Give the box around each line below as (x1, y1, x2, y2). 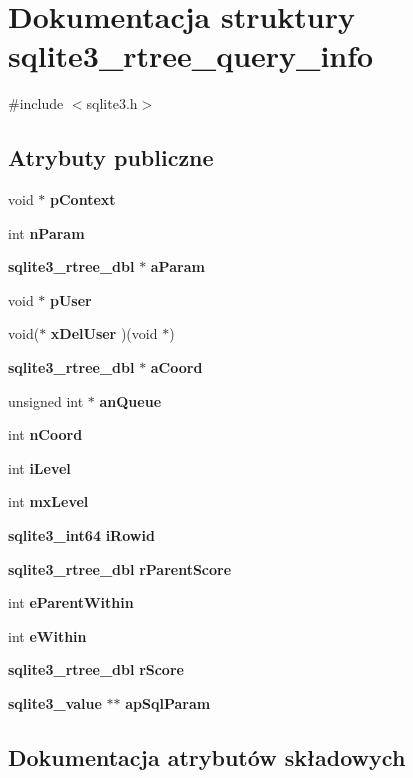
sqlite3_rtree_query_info (8, 35, 374, 76)
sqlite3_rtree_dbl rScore (8, 659, 184, 680)
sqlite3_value (8, 693, 102, 714)
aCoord (150, 357, 203, 378)
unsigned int (8, 390, 84, 411)
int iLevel (8, 457, 71, 478)
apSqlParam (125, 693, 211, 714)
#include (8, 93, 64, 114)
